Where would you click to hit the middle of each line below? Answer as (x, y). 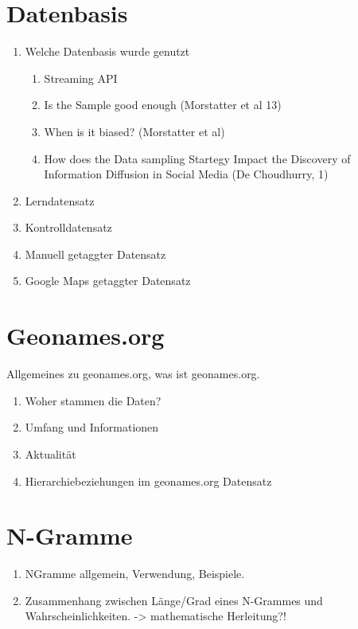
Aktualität (51, 453)
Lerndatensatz (60, 200)
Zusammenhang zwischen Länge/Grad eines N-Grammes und (174, 600)
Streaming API (81, 78)
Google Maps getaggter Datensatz (108, 281)
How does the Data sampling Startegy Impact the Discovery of (197, 158)
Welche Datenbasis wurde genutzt (107, 51)
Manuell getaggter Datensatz (95, 254)
